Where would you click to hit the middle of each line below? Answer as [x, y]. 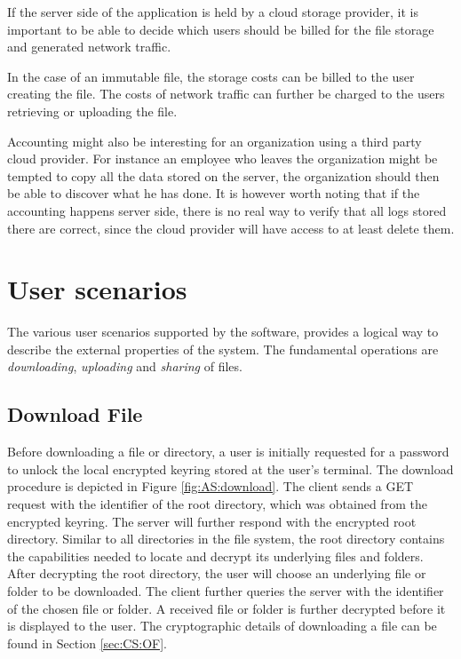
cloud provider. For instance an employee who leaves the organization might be [223, 159]
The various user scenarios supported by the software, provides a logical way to [223, 332]
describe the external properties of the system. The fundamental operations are [223, 349]
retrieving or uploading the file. [92, 111]
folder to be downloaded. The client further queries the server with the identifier [226, 590]
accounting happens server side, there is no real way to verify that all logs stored [227, 210]
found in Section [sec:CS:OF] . [87, 643]
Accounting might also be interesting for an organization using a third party [215, 141]
